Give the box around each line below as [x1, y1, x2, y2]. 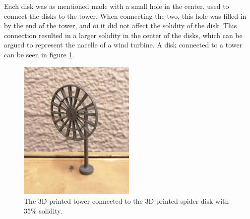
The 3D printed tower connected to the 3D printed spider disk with [24, 195, 229, 206]
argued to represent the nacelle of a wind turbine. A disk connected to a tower [4, 40, 243, 50]
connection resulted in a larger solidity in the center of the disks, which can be [4, 30, 243, 40]
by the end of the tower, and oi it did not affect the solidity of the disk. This [4, 20, 237, 31]
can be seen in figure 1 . [4, 49, 74, 59]
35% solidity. [24, 205, 62, 216]
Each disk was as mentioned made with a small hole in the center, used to [4, 1, 229, 11]
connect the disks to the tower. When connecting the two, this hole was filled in [4, 10, 247, 21]
